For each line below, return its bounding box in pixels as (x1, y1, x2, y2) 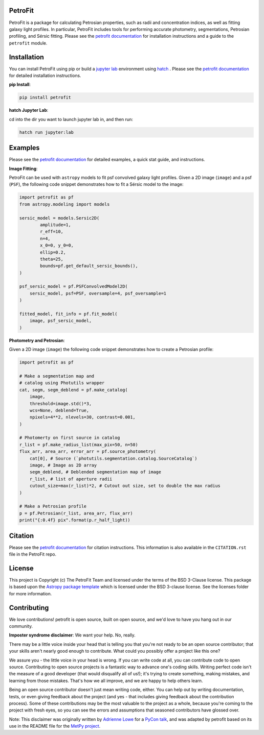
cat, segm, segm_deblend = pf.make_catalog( (19, 387, 128, 392)
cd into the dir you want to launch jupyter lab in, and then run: (9, 116, 133, 122)
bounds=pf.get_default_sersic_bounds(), (40, 263, 138, 269)
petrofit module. (9, 40, 47, 46)
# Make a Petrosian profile (19, 504, 87, 509)
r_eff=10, (40, 229, 64, 235)
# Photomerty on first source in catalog (19, 435, 120, 441)
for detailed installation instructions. (9, 73, 82, 78)
